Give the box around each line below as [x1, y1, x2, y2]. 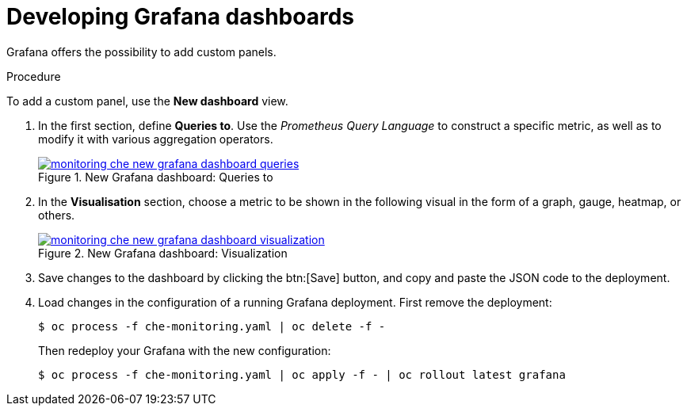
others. [38, 208, 75, 222]
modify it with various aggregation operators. [38, 132, 273, 146]
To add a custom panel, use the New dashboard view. [6, 93, 288, 108]
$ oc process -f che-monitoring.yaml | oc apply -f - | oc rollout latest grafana [38, 368, 566, 381]
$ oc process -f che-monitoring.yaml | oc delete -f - [38, 319, 386, 333]
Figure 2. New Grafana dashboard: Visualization [38, 246, 288, 260]
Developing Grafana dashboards [6, 3, 354, 30]
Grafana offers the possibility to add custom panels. [6, 44, 277, 59]
